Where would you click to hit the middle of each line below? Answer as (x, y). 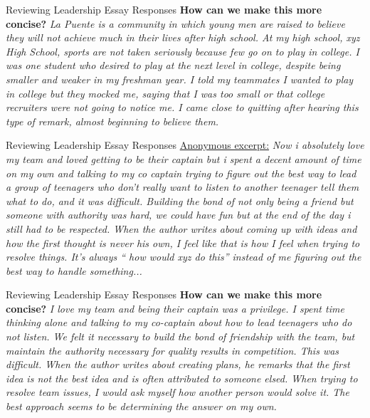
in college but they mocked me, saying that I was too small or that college (165, 93)
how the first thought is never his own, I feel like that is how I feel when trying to (183, 242)
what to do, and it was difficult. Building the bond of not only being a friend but (180, 200)
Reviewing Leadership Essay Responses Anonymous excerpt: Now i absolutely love (185, 145)
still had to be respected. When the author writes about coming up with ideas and (181, 228)
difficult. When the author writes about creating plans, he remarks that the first (178, 364)
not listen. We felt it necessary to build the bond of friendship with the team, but (180, 336)
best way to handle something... (74, 270)
